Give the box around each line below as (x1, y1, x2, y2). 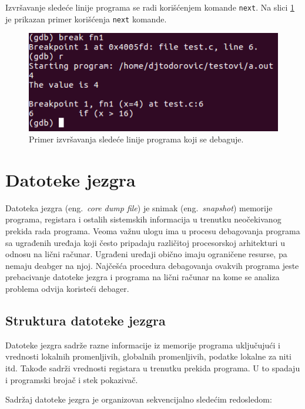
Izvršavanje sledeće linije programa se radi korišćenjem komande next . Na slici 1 (5, 1, 294, 13)
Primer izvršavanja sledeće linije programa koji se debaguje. (29, 133, 244, 145)
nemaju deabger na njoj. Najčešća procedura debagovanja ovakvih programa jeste (5, 259, 299, 271)
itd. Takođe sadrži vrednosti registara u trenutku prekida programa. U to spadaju (5, 361, 300, 374)
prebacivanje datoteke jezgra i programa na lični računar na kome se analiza (5, 271, 280, 283)
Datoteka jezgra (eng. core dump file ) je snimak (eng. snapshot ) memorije (5, 201, 273, 214)
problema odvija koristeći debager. (5, 282, 129, 294)
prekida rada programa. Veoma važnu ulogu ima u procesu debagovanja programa (5, 225, 300, 237)
